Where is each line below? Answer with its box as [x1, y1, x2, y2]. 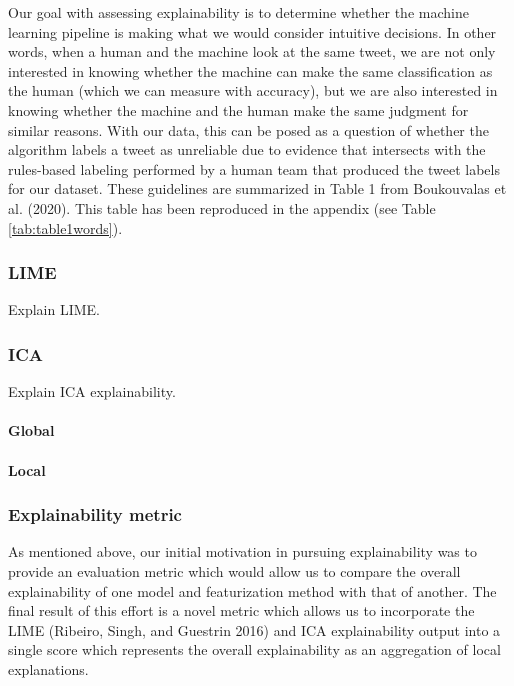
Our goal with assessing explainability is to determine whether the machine [8, 2, 469, 22]
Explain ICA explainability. [8, 381, 176, 402]
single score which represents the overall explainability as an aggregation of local [8, 639, 501, 660]
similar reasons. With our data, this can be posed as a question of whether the [8, 119, 489, 140]
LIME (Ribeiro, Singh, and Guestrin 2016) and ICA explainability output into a [8, 619, 501, 640]
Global [8, 420, 55, 441]
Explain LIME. [8, 299, 101, 320]
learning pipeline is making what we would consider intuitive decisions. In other [8, 21, 497, 42]
